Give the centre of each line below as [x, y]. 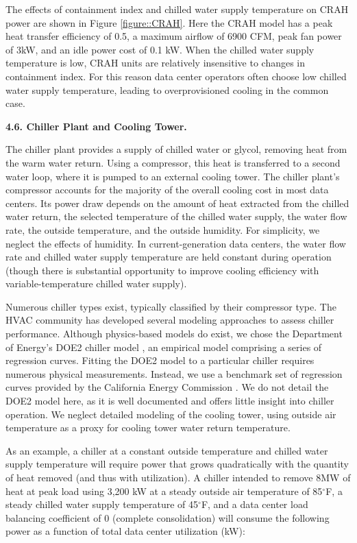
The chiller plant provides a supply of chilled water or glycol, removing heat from [176, 149]
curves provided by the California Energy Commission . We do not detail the [167, 387]
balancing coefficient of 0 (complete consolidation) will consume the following [168, 517]
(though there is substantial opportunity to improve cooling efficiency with [162, 270]
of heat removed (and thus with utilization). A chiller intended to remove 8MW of [178, 477]
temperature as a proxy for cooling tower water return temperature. [148, 427]
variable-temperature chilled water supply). [96, 283]
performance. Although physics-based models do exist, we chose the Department [174, 334]
